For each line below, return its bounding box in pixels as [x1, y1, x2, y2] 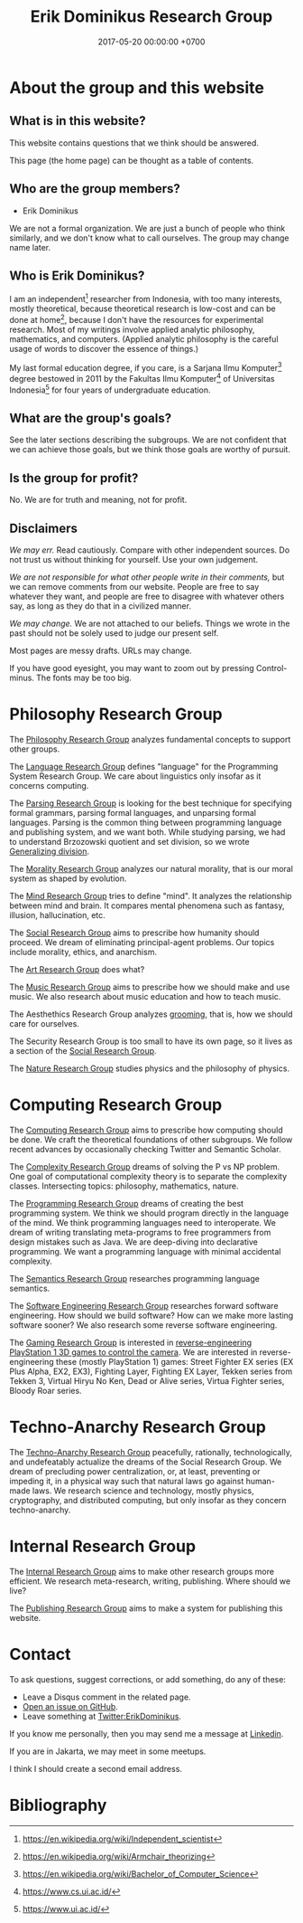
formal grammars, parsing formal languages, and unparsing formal [9, 808, 257, 819]
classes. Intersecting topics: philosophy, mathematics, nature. [9, 1180, 239, 1191]
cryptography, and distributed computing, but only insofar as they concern [9, 1494, 287, 1505]
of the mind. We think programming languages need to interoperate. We [9, 1217, 277, 1227]
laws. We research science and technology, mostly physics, [32, 1485, 254, 1496]
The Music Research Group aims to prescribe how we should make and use [9, 981, 290, 992]
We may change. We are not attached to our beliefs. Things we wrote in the [9, 618, 290, 630]
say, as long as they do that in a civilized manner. [9, 601, 192, 611]
